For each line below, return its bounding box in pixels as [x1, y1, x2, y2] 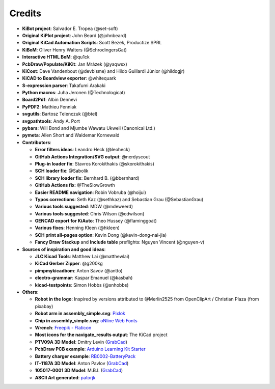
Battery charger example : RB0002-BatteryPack [35, 353, 136, 359]
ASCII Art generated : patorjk [35, 374, 96, 380]
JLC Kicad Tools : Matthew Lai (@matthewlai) [35, 254, 130, 260]
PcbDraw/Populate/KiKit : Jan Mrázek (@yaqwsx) [22, 61, 127, 67]
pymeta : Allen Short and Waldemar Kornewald [22, 132, 120, 138]
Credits [9, 8, 42, 19]
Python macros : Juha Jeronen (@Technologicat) [22, 90, 125, 96]
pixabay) [35, 303, 53, 309]
